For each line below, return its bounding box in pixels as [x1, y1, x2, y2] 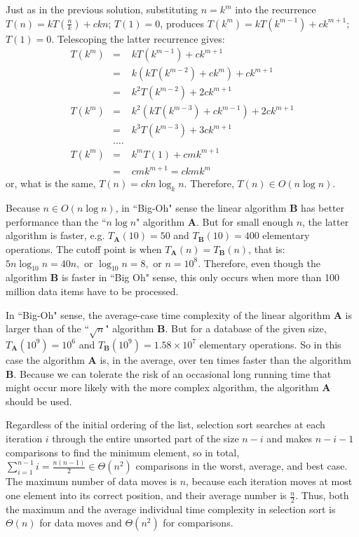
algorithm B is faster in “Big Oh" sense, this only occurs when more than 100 [6, 270, 339, 285]
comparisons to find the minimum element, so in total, [6, 444, 240, 459]
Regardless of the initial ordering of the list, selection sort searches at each [6, 417, 325, 432]
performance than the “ [6, 214, 107, 229]
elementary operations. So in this [199, 337, 341, 351]
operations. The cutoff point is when [6, 242, 162, 257]
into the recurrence [235, 2, 316, 16]
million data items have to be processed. [6, 284, 179, 298]
